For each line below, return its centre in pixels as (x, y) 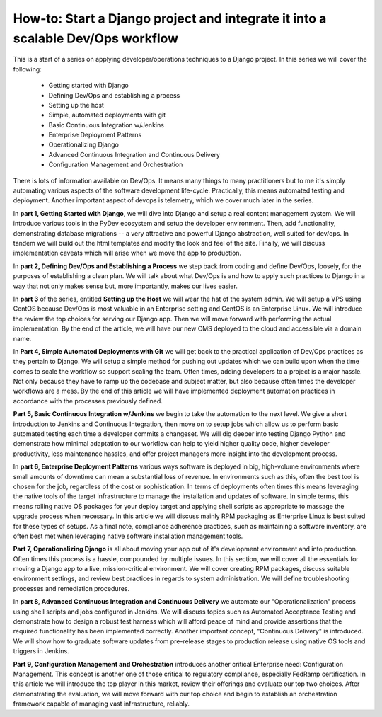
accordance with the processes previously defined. (88, 401)
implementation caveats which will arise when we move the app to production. (127, 253)
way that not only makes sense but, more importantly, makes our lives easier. (126, 286)
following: (27, 69)
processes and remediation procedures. (71, 588)
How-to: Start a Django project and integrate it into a (170, 18)
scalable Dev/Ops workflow (96, 38)
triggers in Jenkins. (41, 651)
